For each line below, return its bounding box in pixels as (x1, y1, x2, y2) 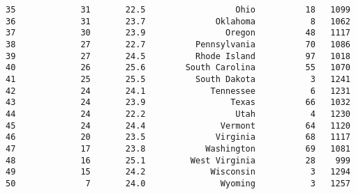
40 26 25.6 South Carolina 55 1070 (6, 63, 350, 73)
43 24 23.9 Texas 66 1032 (6, 97, 350, 108)
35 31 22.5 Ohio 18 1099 (6, 5, 350, 15)
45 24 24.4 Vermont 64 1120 (6, 120, 350, 131)
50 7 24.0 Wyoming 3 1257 (6, 178, 350, 188)
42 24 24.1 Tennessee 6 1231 (6, 86, 350, 96)
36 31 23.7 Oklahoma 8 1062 (6, 16, 350, 26)
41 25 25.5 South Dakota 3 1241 (6, 74, 350, 84)
